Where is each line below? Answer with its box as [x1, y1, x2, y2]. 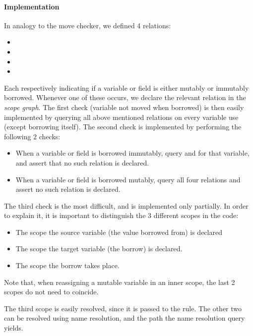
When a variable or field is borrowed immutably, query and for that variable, [15, 148, 250, 158]
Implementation [4, 1, 60, 11]
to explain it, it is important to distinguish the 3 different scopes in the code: [4, 210, 239, 221]
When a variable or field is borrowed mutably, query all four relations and [15, 174, 241, 184]
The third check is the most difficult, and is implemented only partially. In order [4, 200, 249, 211]
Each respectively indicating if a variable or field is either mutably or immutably [4, 82, 249, 93]
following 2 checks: [4, 131, 61, 141]
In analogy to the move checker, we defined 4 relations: [4, 20, 171, 30]
